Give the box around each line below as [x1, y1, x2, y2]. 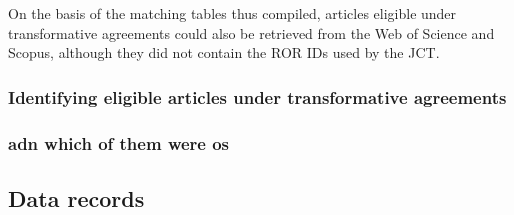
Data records [8, 182, 145, 213]
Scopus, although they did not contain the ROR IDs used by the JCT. [8, 42, 440, 63]
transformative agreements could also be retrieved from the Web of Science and [8, 22, 495, 43]
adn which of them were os [8, 130, 230, 155]
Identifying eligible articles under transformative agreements [8, 84, 507, 109]
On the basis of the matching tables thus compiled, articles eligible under [8, 3, 457, 23]
